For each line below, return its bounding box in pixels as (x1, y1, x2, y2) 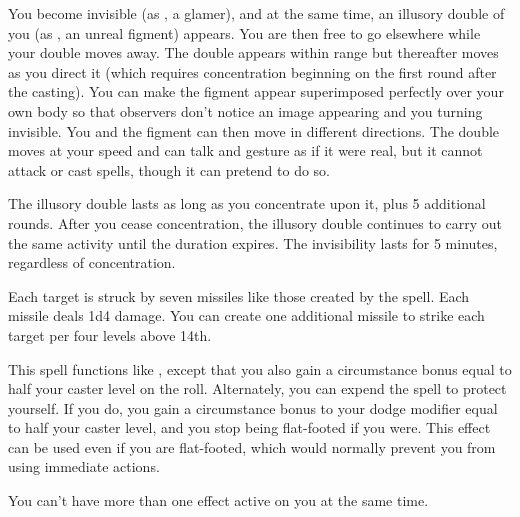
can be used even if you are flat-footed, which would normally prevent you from (8, 436, 496, 457)
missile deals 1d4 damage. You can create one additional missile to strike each (8, 305, 485, 326)
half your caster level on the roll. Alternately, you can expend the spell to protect (8, 378, 507, 399)
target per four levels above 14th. (8, 324, 212, 345)
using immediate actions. (8, 456, 160, 477)
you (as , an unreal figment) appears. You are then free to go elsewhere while (8, 22, 481, 43)
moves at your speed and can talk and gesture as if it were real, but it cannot (8, 140, 483, 161)
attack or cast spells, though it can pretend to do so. (8, 159, 330, 180)
